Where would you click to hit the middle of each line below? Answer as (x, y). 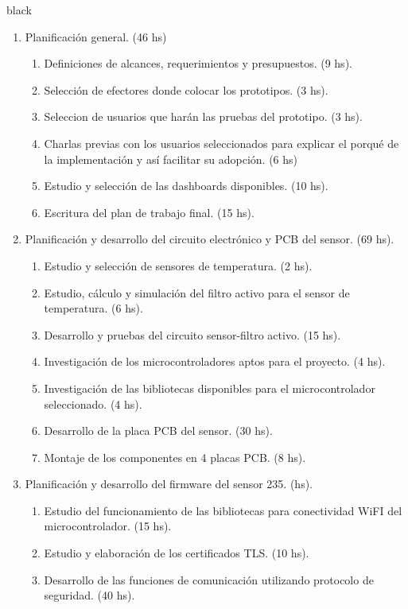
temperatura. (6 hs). (93, 308)
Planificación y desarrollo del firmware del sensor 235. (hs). (169, 484)
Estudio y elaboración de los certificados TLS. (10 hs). (177, 553)
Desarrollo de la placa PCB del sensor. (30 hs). (158, 431)
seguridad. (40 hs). (89, 595)
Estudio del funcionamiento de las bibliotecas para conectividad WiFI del (223, 510)
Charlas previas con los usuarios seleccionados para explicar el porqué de (221, 143)
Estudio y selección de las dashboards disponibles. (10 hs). (186, 186)
